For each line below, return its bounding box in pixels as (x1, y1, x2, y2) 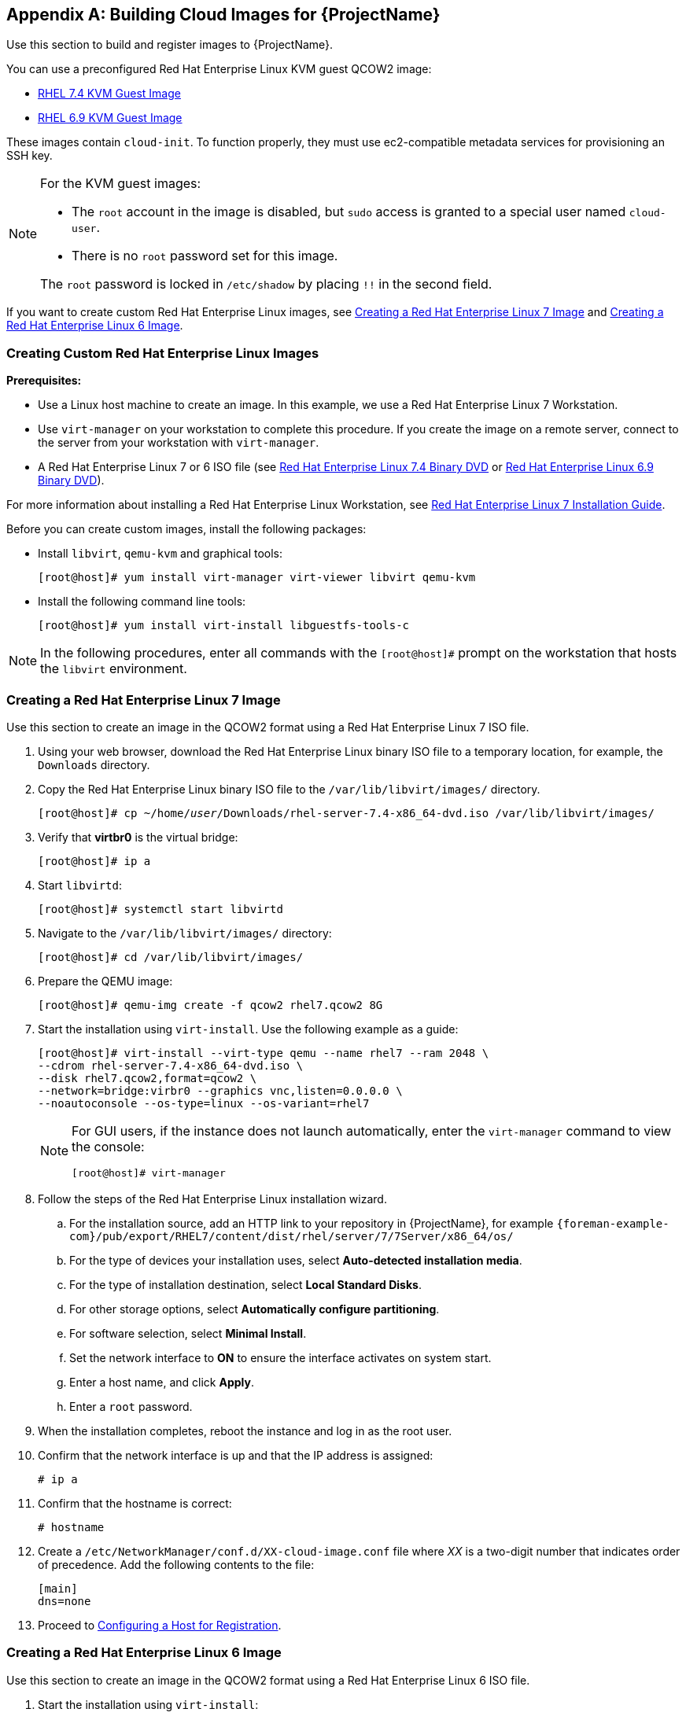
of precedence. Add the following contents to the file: (38, 1557, 315, 1571)
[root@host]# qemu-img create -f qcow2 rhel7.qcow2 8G (38, 998, 383, 1011)
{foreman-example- (556, 1217, 669, 1230)
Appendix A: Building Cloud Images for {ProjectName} (6, 5, 441, 24)
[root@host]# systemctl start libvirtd (38, 902, 283, 915)
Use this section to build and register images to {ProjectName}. (6, 38, 334, 52)
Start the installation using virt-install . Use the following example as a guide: (38, 1022, 459, 1036)
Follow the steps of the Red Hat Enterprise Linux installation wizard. (38, 1191, 387, 1206)
